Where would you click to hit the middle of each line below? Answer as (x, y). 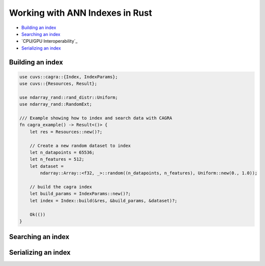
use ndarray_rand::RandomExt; (56, 104)
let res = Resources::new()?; (66, 132)
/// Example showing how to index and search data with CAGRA (96, 118)
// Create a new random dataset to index (80, 146)
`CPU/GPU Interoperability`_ (50, 41)
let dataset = (47, 166)
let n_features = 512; (57, 159)
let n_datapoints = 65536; (62, 153)
